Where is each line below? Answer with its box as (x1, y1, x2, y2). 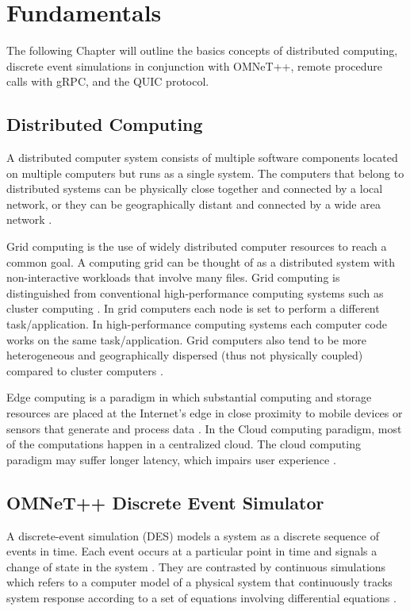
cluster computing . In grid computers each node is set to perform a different (6, 300, 380, 317)
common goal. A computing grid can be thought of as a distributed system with (6, 253, 395, 270)
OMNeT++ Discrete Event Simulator (6, 490, 324, 514)
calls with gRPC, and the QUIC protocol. (6, 73, 209, 90)
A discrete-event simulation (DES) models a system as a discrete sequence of (6, 527, 379, 544)
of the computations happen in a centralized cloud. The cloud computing (6, 436, 361, 452)
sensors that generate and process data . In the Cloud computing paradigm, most (6, 420, 402, 436)
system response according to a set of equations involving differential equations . (6, 589, 397, 605)
